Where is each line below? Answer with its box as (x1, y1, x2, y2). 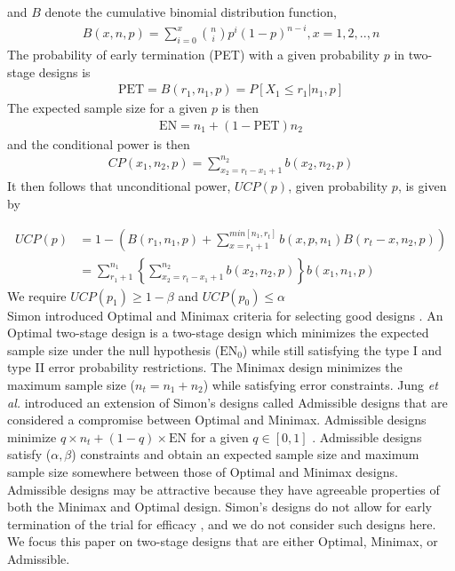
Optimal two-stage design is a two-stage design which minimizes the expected (7, 323, 429, 342)
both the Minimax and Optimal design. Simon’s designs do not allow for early (7, 497, 432, 516)
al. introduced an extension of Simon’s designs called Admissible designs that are (7, 393, 448, 411)
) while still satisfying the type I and (242, 340, 443, 359)
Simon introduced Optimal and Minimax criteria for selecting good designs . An (7, 305, 443, 324)
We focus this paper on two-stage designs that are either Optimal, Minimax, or (7, 532, 438, 551)
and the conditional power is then (7, 134, 190, 153)
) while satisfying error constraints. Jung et (203, 375, 438, 393)
